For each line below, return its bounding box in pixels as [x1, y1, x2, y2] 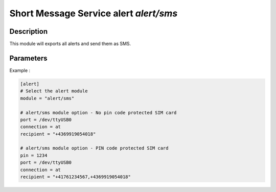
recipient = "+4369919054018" [20, 131, 96, 137]
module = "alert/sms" [20, 95, 75, 101]
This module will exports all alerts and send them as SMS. [9, 41, 131, 47]
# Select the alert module [20, 88, 88, 94]
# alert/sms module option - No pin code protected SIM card [20, 110, 177, 115]
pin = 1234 [20, 152, 48, 158]
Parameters [9, 54, 48, 62]
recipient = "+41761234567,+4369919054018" [20, 174, 131, 180]
